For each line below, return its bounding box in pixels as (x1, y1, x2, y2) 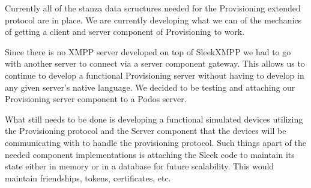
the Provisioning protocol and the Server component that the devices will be (5, 124, 286, 137)
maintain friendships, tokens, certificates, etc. (5, 171, 171, 184)
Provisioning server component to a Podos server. (5, 92, 187, 105)
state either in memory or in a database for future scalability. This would (5, 160, 274, 172)
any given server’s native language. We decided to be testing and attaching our (5, 80, 295, 93)
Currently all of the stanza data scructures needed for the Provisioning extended (5, 2, 301, 14)
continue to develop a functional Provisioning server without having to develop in (5, 68, 304, 81)
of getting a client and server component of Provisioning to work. (5, 25, 245, 38)
